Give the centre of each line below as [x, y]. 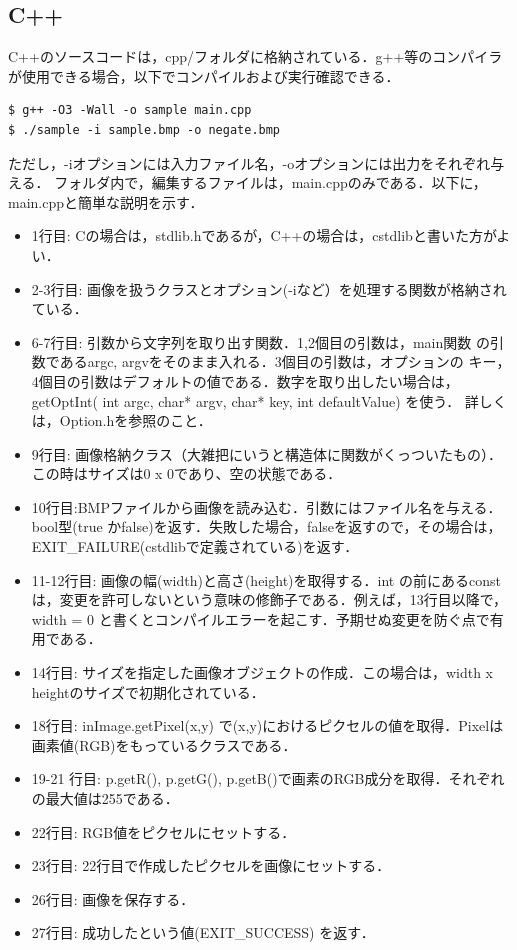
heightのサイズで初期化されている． [148, 691]
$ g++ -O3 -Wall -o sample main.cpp [130, 110]
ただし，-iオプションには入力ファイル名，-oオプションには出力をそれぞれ [249, 162]
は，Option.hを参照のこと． [121, 420]
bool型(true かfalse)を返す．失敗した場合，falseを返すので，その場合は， [266, 526]
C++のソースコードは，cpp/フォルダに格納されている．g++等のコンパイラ [255, 56]
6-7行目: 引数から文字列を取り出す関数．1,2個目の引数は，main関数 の [260, 341]
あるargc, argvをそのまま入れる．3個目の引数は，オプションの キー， [285, 361]
